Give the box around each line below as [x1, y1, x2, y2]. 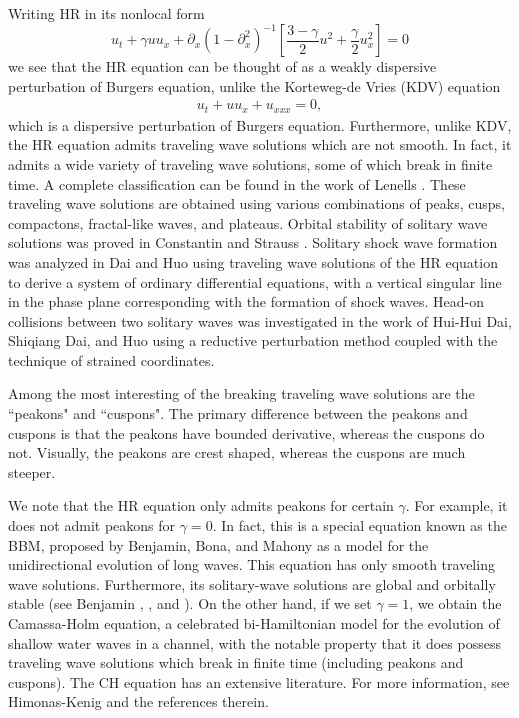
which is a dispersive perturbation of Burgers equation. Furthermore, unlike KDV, [8, 114, 512, 135]
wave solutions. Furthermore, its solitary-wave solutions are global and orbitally [8, 573, 496, 594]
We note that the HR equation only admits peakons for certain [8, 495, 394, 516]
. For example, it [405, 495, 508, 516]
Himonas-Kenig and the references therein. [8, 691, 269, 712]
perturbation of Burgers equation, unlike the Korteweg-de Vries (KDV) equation [8, 75, 501, 96]
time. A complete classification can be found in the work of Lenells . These [8, 173, 466, 194]
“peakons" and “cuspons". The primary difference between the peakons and [8, 403, 468, 424]
